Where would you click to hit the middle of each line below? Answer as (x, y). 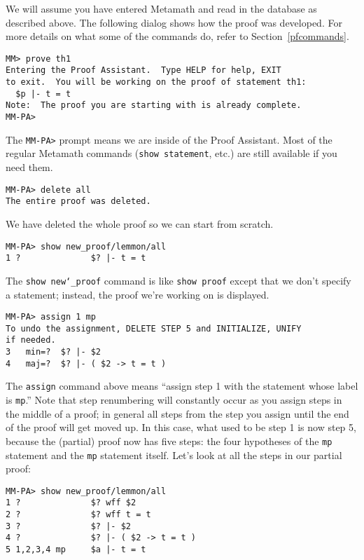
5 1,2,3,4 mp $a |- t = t (76, 550)
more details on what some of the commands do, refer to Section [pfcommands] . (177, 36)
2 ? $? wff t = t (78, 515)
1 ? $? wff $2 (71, 503)
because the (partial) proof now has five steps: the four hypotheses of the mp (169, 441)
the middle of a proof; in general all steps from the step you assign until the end (177, 413)
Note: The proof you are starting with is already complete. (154, 105)
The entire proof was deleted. (78, 202)
